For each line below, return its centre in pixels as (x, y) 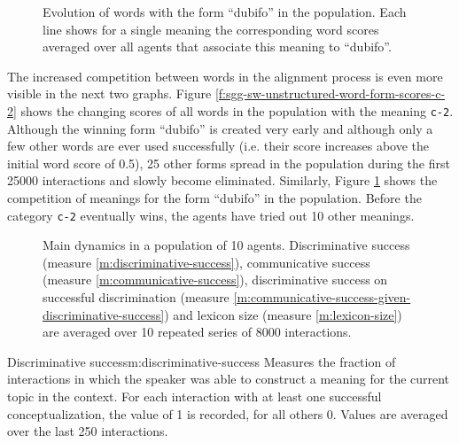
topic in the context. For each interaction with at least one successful (194, 396)
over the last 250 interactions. (88, 431)
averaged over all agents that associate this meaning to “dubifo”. (217, 47)
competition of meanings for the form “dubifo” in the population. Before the (214, 198)
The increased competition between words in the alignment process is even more (225, 76)
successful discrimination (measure (136, 297)
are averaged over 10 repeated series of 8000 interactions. (197, 332)
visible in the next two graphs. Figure (109, 93)
